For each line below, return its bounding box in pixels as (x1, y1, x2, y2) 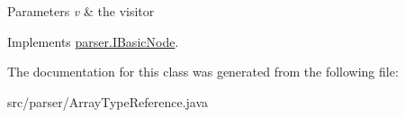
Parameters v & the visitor (7, 2, 155, 20)
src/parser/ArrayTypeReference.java (7, 92, 209, 111)
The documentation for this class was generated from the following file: (7, 62, 399, 81)
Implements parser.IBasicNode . (7, 32, 179, 50)
